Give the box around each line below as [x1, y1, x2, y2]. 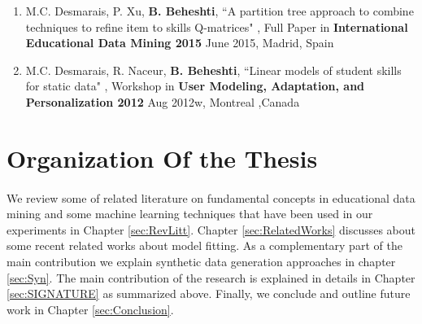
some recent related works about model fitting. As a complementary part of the [7, 237, 402, 254]
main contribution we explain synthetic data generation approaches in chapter [7, 252, 396, 269]
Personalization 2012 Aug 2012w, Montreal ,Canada [25, 93, 300, 110]
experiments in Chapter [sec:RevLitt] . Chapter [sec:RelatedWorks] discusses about [7, 221, 416, 238]
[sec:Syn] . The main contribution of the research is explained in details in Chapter [7, 269, 415, 286]
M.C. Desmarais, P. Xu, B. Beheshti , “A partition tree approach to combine [25, 2, 414, 19]
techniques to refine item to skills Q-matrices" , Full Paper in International [25, 18, 408, 35]
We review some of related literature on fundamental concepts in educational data [7, 189, 415, 206]
